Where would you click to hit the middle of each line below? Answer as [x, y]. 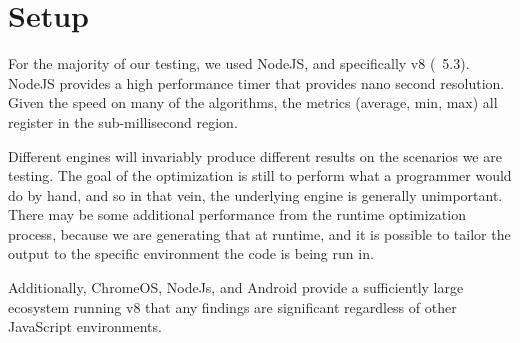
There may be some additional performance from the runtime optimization [237, 214]
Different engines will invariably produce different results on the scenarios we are [255, 155]
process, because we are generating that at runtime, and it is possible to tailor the [259, 233]
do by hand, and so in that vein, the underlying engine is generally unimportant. [255, 194]
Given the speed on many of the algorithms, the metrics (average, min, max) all [253, 102]
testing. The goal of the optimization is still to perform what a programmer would [260, 175]
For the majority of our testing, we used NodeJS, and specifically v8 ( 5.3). [239, 63]
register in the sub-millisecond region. [123, 121]
